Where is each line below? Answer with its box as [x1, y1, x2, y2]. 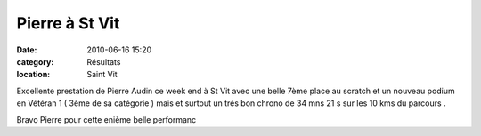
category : [16, 56, 54, 67]
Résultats [86, 56, 121, 67]
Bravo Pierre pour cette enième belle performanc [16, 114, 197, 124]
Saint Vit [86, 69, 118, 80]
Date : [16, 44, 37, 55]
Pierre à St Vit [16, 13, 120, 33]
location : [16, 69, 51, 80]
